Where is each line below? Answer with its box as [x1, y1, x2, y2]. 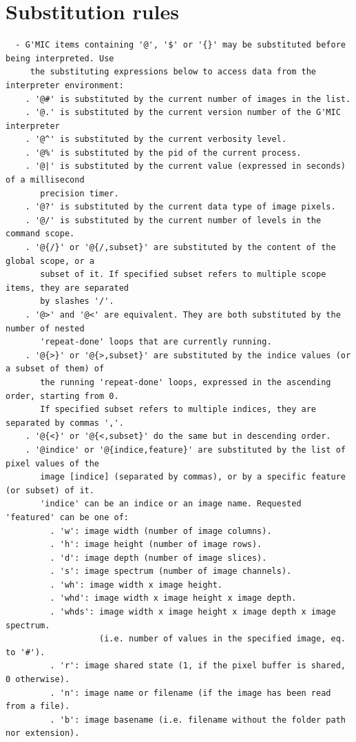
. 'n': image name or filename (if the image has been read [50, 688, 331, 698]
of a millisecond [6, 175, 85, 185]
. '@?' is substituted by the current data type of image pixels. [25, 202, 336, 212]
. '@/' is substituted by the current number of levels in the [25, 215, 322, 225]
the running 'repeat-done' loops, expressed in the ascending [40, 377, 331, 387]
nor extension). [6, 728, 80, 739]
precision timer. [40, 188, 119, 198]
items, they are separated [6, 282, 129, 293]
